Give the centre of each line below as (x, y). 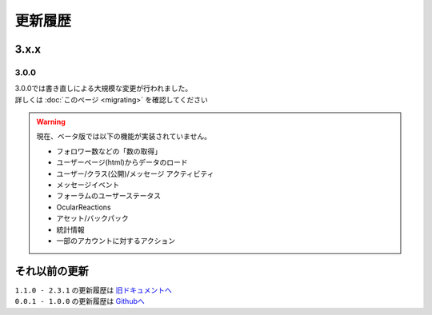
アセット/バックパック (93, 218)
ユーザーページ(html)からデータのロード (122, 162)
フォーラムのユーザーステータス (109, 196)
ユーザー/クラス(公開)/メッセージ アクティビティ (136, 173)
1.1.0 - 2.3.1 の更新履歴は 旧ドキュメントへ (93, 290)
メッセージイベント (88, 185)
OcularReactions (84, 207)
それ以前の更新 (52, 271)
